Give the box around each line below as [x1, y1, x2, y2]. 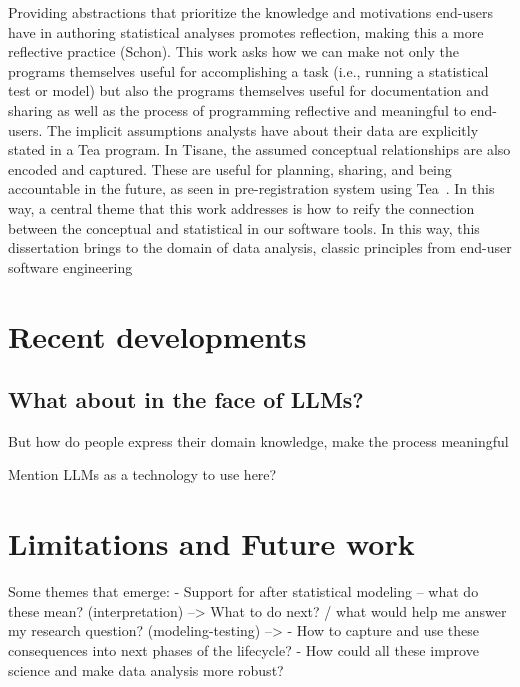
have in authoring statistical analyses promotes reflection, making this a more [8, 21, 484, 42]
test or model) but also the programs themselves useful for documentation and [8, 80, 489, 101]
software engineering [8, 256, 133, 277]
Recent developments [8, 315, 307, 356]
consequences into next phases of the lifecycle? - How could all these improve [8, 639, 479, 660]
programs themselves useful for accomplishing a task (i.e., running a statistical [8, 60, 489, 81]
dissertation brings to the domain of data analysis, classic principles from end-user [8, 237, 512, 258]
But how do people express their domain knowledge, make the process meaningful [8, 430, 509, 451]
